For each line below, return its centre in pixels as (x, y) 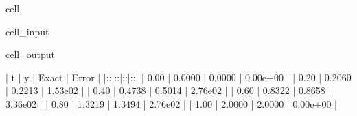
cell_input (27, 31)
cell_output (30, 54)
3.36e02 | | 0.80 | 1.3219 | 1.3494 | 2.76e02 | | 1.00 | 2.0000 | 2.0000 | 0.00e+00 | (171, 103)
